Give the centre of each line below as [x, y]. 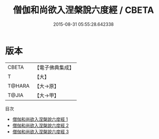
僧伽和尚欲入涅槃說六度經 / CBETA [83, 10]
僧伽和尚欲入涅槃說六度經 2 [40, 125]
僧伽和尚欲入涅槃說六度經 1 [40, 119]
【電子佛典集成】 [54, 68]
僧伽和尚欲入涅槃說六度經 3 [40, 132]
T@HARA [19, 86]
